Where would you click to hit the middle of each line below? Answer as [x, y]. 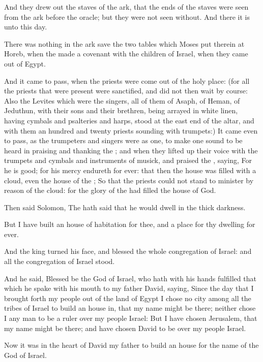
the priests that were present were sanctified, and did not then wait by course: [126, 91]
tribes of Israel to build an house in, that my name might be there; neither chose [130, 308]
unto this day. [26, 27]
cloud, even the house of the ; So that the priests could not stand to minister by [129, 180]
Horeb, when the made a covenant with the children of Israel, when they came [126, 54]
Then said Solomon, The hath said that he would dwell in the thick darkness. [125, 207]
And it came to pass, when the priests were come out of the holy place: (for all [127, 80]
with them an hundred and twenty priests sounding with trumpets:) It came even [131, 130]
